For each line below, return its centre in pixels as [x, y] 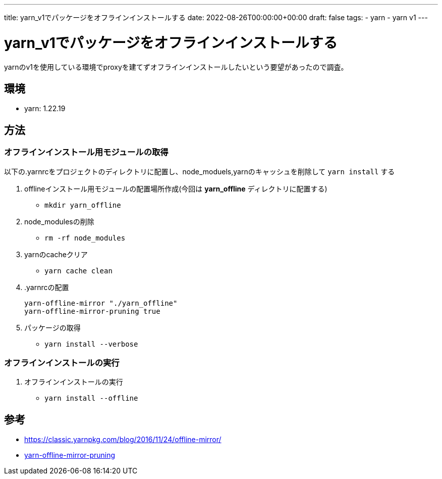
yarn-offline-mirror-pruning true [92, 311]
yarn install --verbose [91, 344]
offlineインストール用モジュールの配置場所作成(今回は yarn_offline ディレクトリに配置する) [176, 188]
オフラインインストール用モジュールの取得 [86, 152]
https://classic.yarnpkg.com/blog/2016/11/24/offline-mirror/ [123, 440]
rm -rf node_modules [85, 238]
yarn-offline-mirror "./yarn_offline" [101, 303]
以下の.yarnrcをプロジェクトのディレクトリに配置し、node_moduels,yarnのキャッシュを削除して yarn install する [200, 171]
